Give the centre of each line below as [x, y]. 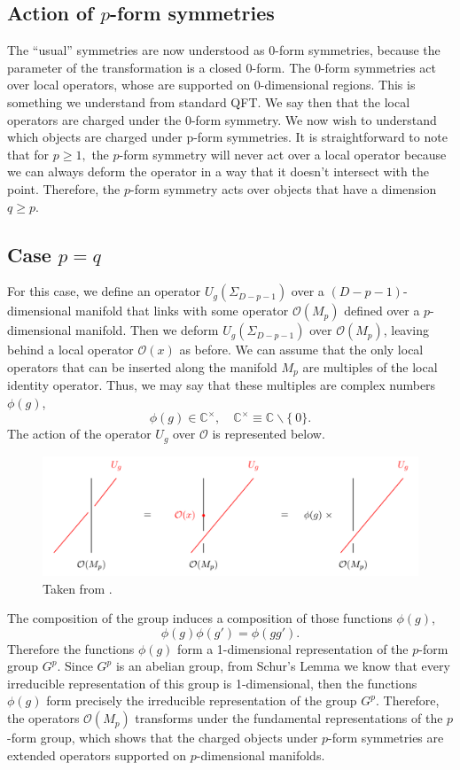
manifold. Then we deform [147, 330]
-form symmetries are [386, 738]
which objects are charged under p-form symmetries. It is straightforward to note [227, 137]
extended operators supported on [97, 754]
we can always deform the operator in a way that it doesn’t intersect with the [218, 171]
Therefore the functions [71, 648]
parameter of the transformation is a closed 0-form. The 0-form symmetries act [222, 67]
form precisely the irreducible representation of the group [202, 700]
